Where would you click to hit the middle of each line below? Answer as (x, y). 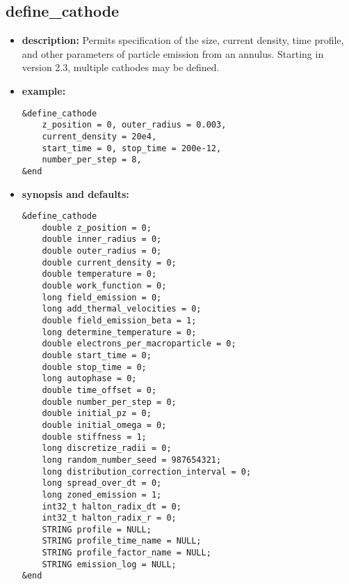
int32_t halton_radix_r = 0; (109, 518)
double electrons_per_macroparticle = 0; (139, 344)
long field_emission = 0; (102, 297)
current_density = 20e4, (99, 136)
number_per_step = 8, (92, 160)
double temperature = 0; (99, 274)
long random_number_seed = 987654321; (132, 460)
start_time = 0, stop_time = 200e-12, (132, 148)
